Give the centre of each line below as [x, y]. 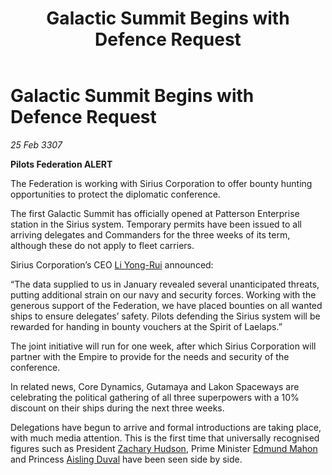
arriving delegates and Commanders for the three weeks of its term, [150, 234]
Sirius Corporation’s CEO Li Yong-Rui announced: [112, 264]
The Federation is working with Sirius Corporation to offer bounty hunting [161, 183]
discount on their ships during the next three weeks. [117, 408]
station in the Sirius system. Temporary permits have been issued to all [156, 224]
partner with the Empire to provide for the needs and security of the [150, 356]
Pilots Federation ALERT [61, 164]
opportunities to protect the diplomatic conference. [115, 194]
